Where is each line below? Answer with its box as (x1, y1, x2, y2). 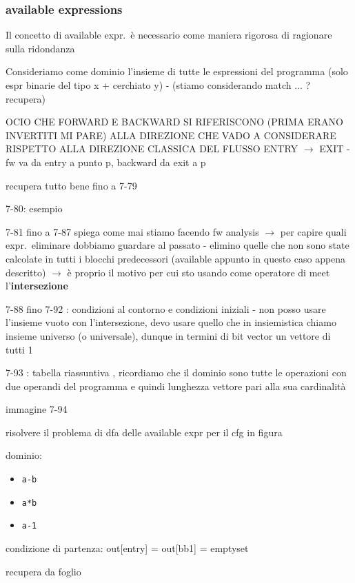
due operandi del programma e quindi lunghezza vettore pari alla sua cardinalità (6, 378, 346, 393)
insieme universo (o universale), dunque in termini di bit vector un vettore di (6, 328, 331, 342)
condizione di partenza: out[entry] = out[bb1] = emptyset (6, 541, 249, 555)
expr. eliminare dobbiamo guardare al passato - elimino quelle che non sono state (6, 238, 349, 252)
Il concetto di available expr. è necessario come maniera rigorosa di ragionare (6, 28, 332, 42)
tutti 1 (6, 342, 33, 356)
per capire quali (280, 224, 347, 238)
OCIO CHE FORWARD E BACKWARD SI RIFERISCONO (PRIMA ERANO (6, 114, 343, 129)
